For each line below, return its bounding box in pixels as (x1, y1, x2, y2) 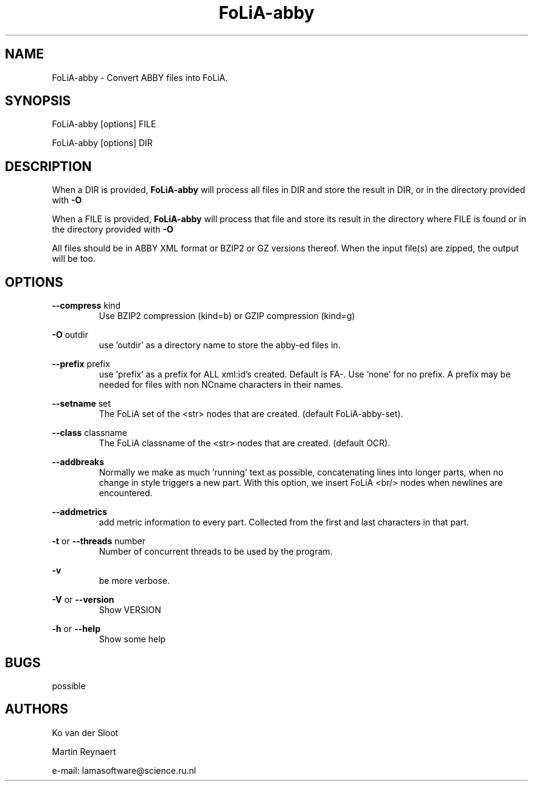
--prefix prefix (52, 359, 110, 370)
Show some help (99, 634, 166, 645)
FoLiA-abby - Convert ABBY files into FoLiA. (52, 72, 228, 83)
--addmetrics (52, 507, 108, 518)
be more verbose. (99, 575, 170, 586)
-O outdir (52, 329, 89, 340)
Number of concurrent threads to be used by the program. (99, 546, 333, 557)
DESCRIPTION (5, 158, 92, 174)
